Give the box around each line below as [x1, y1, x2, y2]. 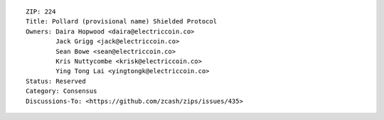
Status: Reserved [26, 77, 86, 85]
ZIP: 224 [26, 8, 56, 16]
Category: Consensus [26, 87, 97, 95]
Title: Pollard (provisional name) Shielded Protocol [26, 18, 217, 26]
